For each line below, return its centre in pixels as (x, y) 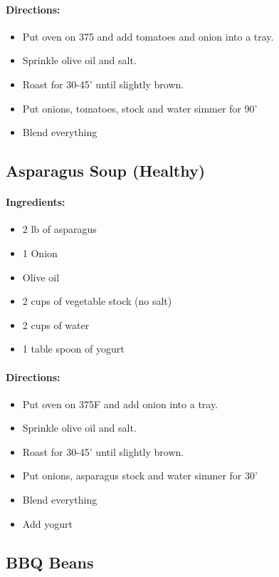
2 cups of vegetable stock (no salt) (97, 301)
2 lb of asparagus (59, 229)
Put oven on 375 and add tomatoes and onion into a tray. (148, 36)
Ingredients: (36, 202)
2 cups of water (56, 324)
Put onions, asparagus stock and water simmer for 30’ (140, 475)
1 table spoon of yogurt (73, 349)
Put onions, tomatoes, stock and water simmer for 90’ (140, 108)
